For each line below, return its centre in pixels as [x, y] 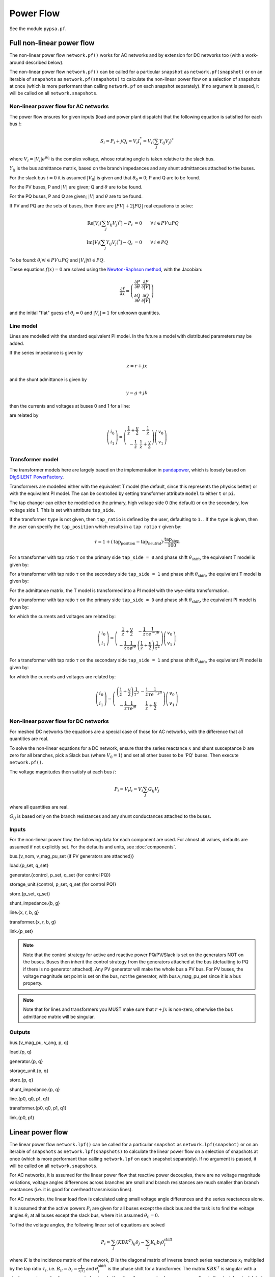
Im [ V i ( [94, 243]
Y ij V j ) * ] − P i [120, 223]
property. [33, 983]
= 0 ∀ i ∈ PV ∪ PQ [157, 223]
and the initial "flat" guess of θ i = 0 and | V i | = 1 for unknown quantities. [85, 313]
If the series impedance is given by [46, 352]
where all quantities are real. [39, 807]
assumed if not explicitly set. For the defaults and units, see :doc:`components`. [93, 847]
